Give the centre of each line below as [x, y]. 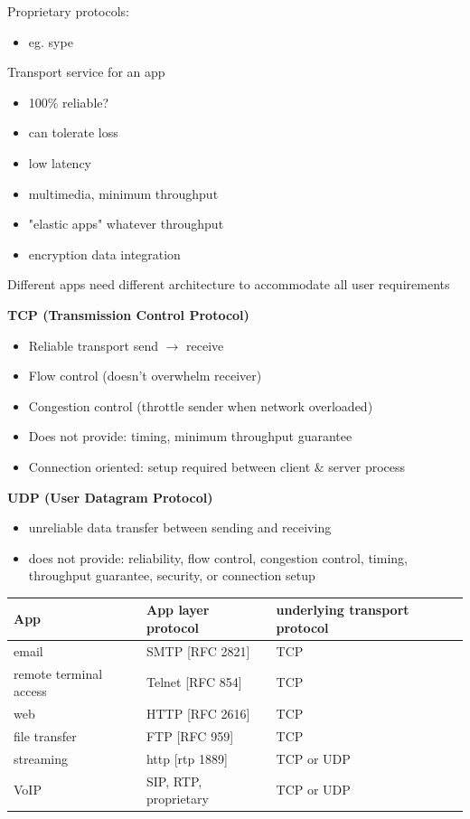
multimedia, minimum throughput [123, 193]
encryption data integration [104, 254]
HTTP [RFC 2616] [198, 714]
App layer [178, 610]
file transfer [45, 735]
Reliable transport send [93, 345]
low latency [60, 162]
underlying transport [343, 610]
